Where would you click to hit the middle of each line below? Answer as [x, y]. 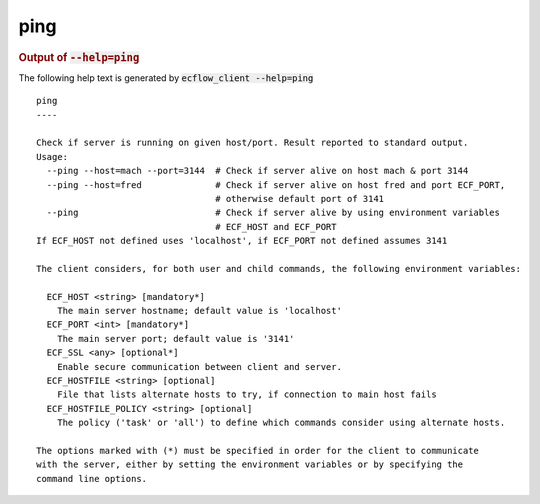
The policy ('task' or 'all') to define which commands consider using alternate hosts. [281, 423]
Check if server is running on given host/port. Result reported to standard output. [252, 143]
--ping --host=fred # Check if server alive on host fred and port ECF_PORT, [276, 184]
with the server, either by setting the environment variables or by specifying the [250, 464]
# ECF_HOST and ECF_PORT [276, 226]
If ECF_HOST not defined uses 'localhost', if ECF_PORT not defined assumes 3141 [242, 241]
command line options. [92, 478]
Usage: [52, 156]
